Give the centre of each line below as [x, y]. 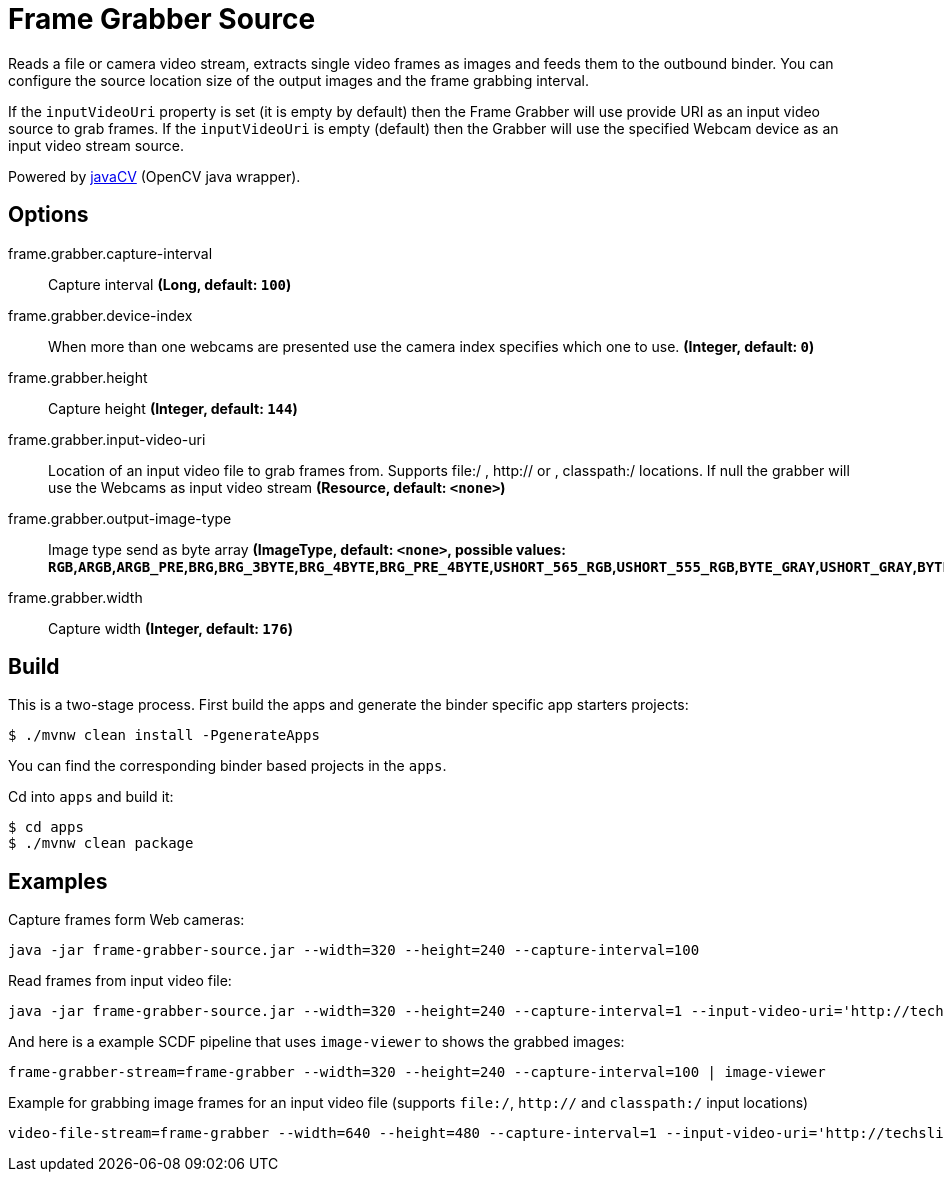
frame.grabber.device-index [100, 315]
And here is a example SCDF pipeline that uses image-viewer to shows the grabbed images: [316, 1042]
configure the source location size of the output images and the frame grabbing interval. [299, 80]
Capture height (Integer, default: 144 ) [173, 408]
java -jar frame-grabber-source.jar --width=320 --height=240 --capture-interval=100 [354, 950]
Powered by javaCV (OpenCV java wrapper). [154, 176]
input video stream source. [96, 145]
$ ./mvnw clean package [101, 843]
